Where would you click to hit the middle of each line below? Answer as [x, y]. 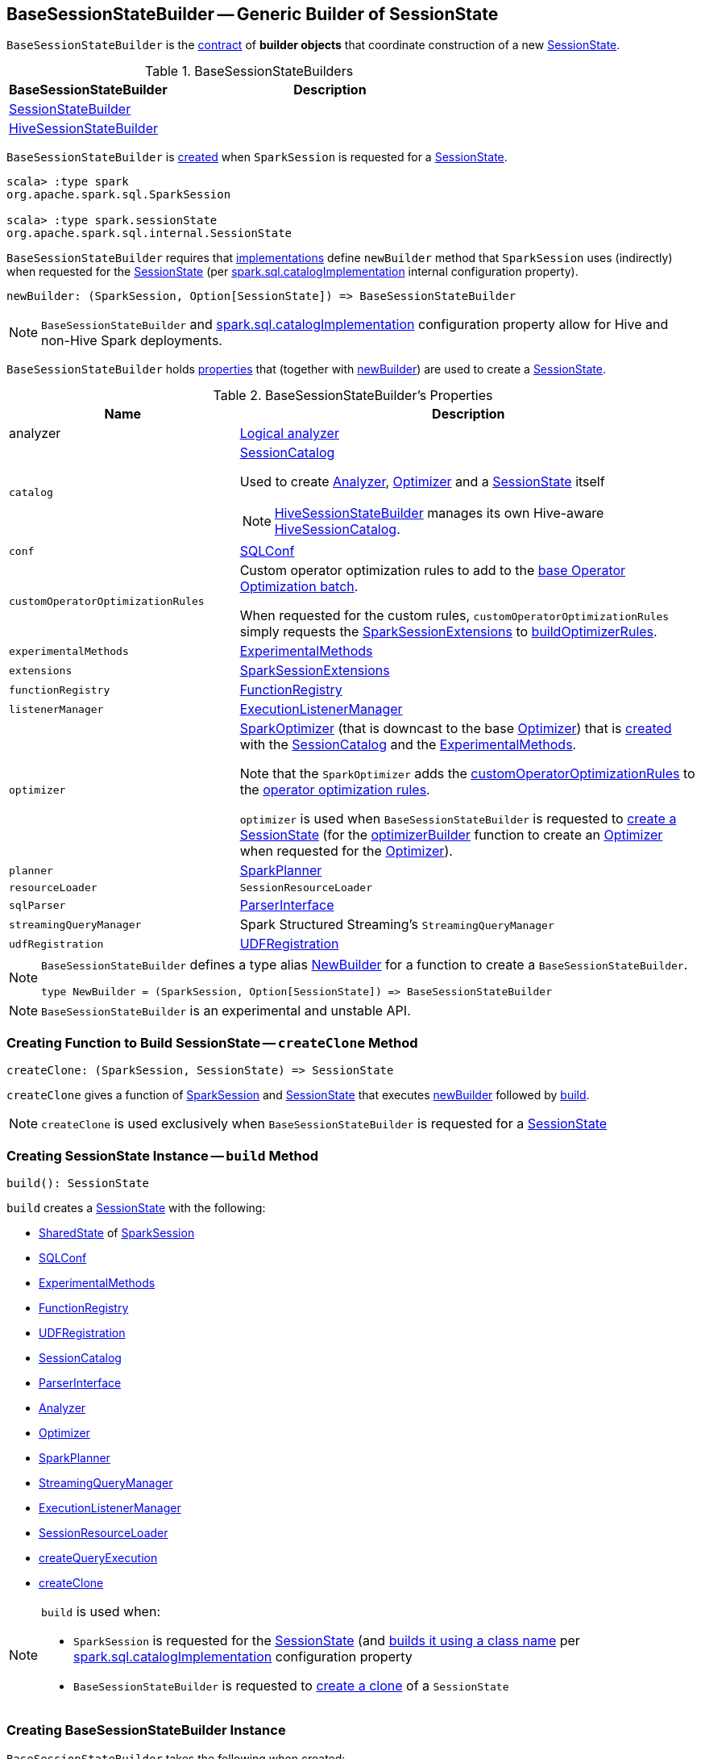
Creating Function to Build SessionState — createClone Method [212, 1042]
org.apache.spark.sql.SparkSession [119, 195]
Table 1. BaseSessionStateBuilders [249, 71]
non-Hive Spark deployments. [132, 341]
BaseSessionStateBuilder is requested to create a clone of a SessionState [291, 1685]
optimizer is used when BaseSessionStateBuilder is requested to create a [458, 819]
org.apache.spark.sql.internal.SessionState [149, 233]
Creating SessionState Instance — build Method [162, 1155]
